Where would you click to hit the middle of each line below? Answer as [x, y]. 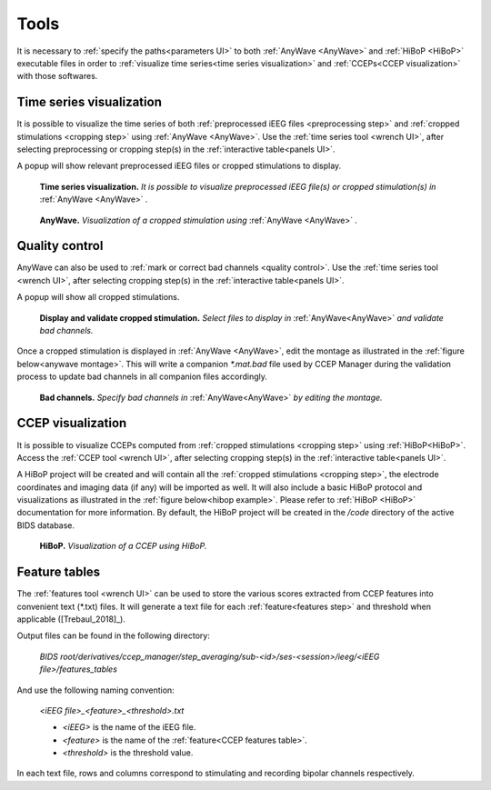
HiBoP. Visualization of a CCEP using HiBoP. [123, 546]
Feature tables [59, 572]
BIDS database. [46, 525]
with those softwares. [57, 76]
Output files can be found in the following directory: [114, 635]
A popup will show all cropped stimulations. [98, 297]
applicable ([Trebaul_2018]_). [71, 619]
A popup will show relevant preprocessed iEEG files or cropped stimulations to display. [179, 166]
